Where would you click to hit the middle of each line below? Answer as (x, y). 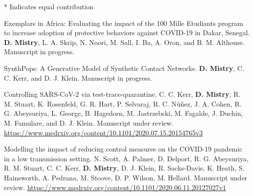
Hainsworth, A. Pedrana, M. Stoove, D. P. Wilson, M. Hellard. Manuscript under (126, 177)
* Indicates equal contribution (49, 6)
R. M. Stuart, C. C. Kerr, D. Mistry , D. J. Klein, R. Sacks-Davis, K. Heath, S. (124, 168)
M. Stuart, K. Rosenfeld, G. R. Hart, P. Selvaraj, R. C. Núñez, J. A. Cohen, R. (123, 103)
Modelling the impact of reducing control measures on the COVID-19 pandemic (123, 149)
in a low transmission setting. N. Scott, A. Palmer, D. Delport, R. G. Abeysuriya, (126, 158)
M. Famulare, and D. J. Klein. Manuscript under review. (89, 122)
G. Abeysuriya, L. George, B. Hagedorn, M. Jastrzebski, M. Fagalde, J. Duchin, (124, 113)
